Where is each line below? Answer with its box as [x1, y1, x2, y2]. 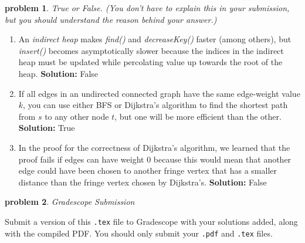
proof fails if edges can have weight [18, 153, 144, 165]
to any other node [45, 110, 109, 122]
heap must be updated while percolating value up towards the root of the [18, 56, 283, 68]
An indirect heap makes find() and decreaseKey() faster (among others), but [18, 33, 292, 45]
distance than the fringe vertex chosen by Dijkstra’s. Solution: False [18, 176, 267, 188]
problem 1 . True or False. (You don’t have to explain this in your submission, [5, 2, 290, 14]
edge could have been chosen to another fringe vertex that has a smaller [18, 164, 277, 177]
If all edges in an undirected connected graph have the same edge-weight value [18, 87, 300, 99]
